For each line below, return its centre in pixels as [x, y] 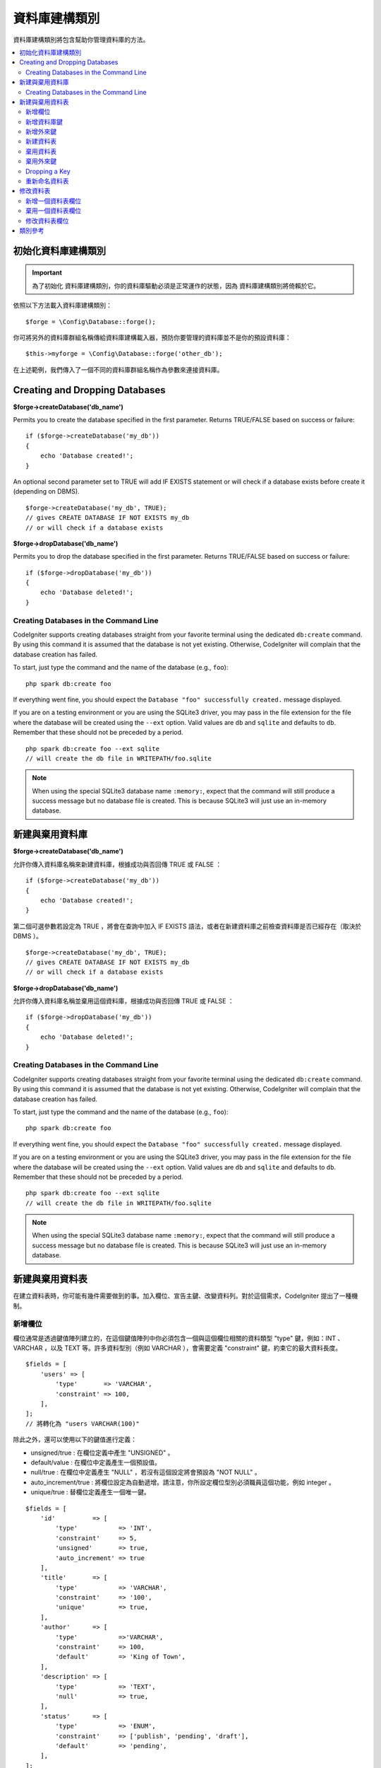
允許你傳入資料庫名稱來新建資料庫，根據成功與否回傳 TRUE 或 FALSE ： [117, 864]
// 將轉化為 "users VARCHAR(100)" [83, 1424]
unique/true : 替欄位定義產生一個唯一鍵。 [91, 1492]
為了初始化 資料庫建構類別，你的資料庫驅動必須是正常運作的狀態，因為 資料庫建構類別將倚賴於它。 [176, 286]
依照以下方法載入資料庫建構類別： [62, 306]
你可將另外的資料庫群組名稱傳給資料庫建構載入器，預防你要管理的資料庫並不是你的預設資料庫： [152, 337]
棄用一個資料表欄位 [53, 211]
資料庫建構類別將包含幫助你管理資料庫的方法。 [81, 40]
